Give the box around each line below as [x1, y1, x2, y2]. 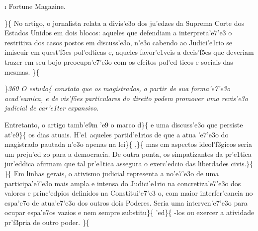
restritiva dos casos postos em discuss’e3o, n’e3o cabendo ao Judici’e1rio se [4, 37, 232, 47]
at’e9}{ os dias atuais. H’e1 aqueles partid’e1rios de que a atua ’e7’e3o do [4, 129, 229, 139]
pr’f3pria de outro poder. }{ [4, 217, 89, 227]
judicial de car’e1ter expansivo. [4, 103, 99, 113]
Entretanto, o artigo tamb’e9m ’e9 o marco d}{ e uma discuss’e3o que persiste [4, 119, 243, 129]
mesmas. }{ [4, 66, 40, 77]
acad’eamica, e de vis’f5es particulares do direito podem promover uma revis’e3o [4, 93, 248, 103]
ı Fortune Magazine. [4, 1, 66, 11]
